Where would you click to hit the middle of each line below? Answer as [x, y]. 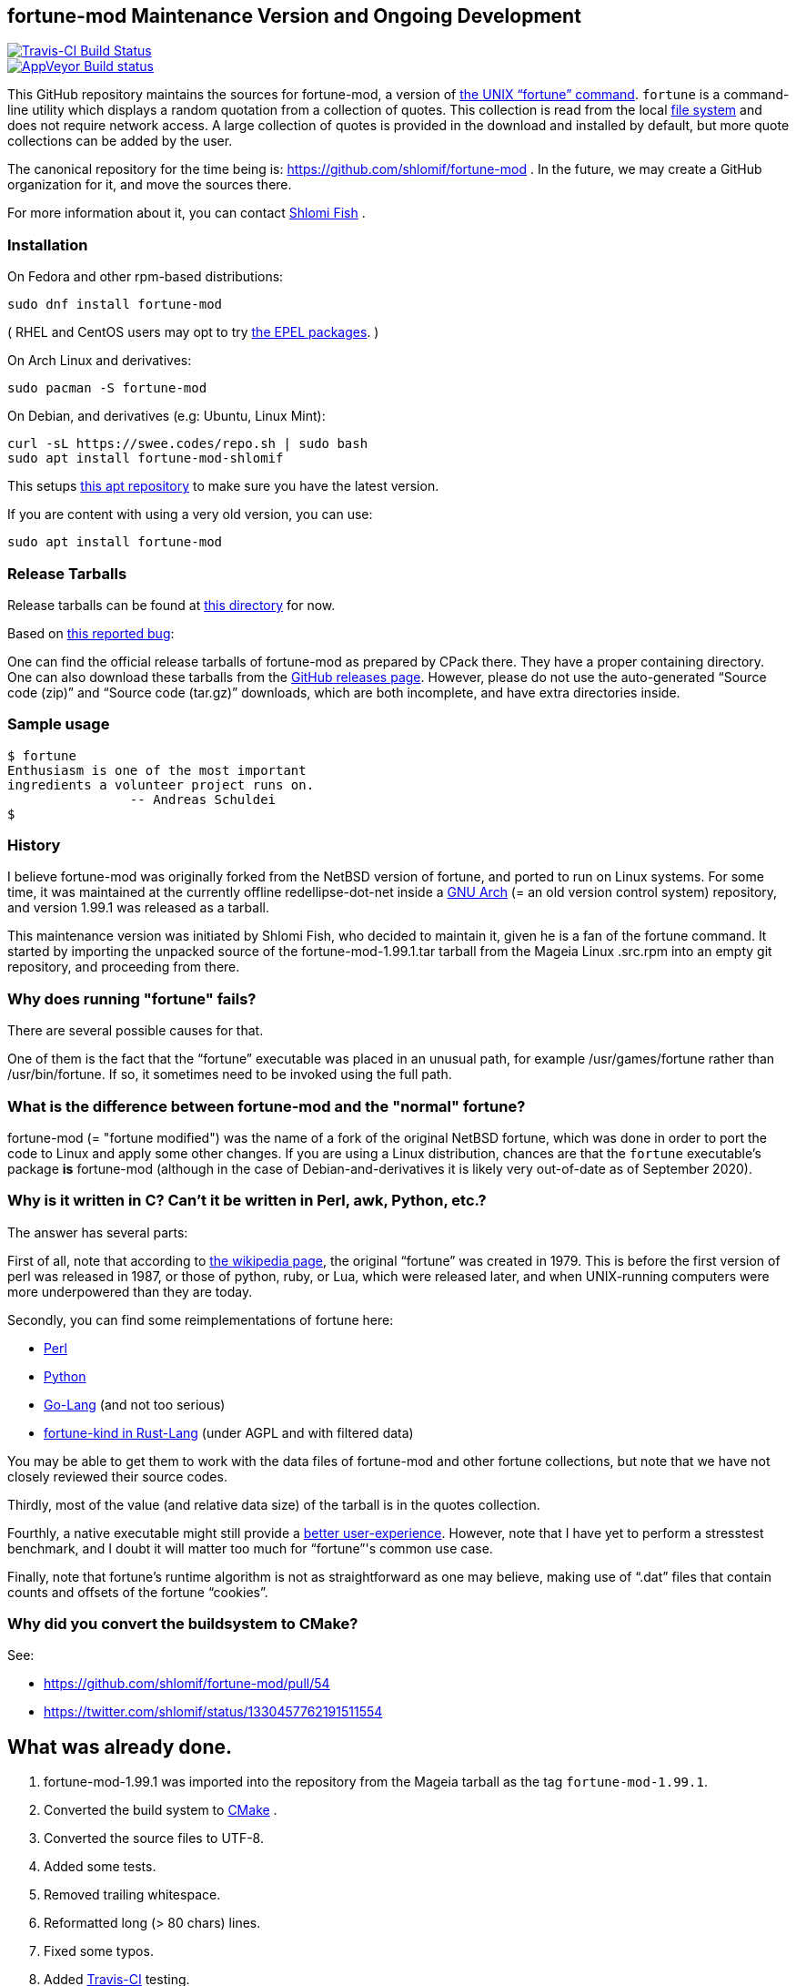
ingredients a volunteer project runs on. [161, 784]
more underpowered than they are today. [130, 1291]
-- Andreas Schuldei [203, 799]
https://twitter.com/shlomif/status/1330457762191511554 [213, 1712]
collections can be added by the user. [120, 141]
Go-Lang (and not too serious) [135, 1404]
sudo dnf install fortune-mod [115, 305]
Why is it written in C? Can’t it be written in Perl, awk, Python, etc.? [247, 1201]
